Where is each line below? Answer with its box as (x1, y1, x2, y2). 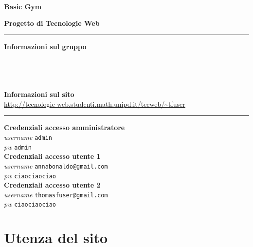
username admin (4, 132, 52, 142)
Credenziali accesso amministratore (4, 122, 125, 133)
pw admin (4, 141, 32, 152)
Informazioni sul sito (4, 89, 74, 99)
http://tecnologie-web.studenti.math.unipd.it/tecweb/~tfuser (4, 98, 185, 109)
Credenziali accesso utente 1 (4, 151, 101, 161)
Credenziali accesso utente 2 (4, 180, 101, 190)
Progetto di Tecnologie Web (4, 18, 100, 28)
